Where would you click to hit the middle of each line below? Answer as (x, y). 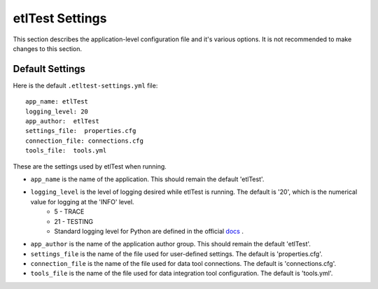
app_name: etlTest (57, 102)
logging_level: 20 (57, 111)
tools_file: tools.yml (66, 151)
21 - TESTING (74, 221)
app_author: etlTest (62, 121)
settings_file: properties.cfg (81, 131)
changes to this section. (48, 48)
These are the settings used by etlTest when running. (90, 166)
